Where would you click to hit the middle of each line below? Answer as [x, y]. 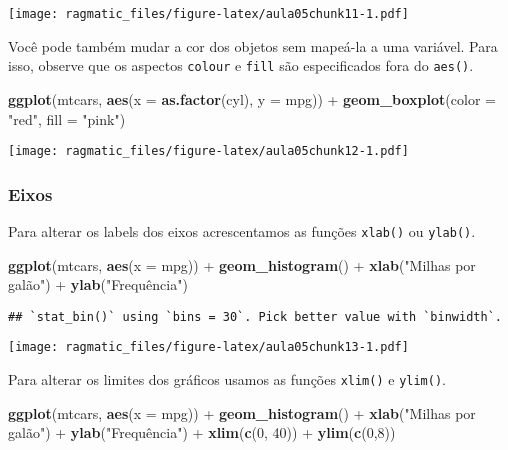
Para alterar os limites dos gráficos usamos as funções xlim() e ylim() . [227, 379]
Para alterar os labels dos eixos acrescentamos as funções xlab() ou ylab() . [242, 230]
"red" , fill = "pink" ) [67, 118]
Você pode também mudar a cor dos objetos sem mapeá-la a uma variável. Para [253, 45]
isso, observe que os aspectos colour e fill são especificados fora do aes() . [241, 65]
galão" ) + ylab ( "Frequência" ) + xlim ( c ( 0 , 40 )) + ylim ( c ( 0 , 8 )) [202, 432]
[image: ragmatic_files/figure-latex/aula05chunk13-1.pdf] [208, 347]
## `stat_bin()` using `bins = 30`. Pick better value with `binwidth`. [255, 316]
